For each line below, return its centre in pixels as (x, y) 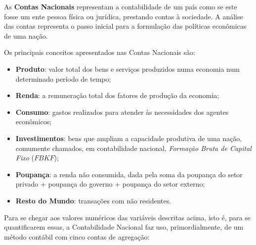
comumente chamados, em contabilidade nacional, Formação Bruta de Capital (133, 148)
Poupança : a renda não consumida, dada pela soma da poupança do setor (129, 174)
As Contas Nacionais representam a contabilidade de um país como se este (121, 6)
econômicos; (34, 122)
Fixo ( (25, 158)
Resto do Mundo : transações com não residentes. (93, 200)
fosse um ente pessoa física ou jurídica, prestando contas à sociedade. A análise (124, 16)
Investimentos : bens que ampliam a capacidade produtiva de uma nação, (129, 138)
